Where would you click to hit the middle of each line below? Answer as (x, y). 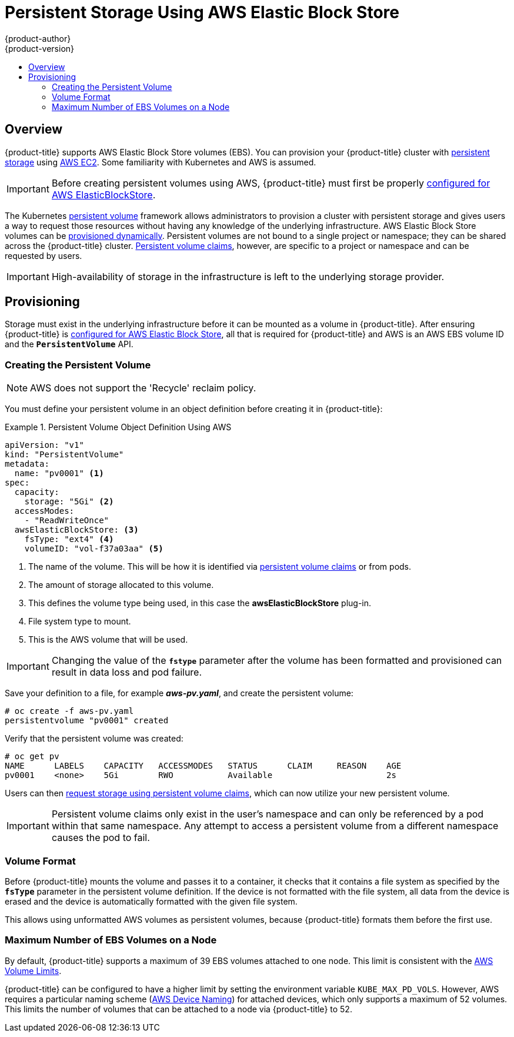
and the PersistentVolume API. (69, 344)
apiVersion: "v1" (44, 445)
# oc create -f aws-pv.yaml (69, 711)
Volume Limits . (33, 970)
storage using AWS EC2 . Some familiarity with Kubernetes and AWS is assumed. (161, 162)
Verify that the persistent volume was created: (94, 739)
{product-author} (38, 38)
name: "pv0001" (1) (59, 473)
